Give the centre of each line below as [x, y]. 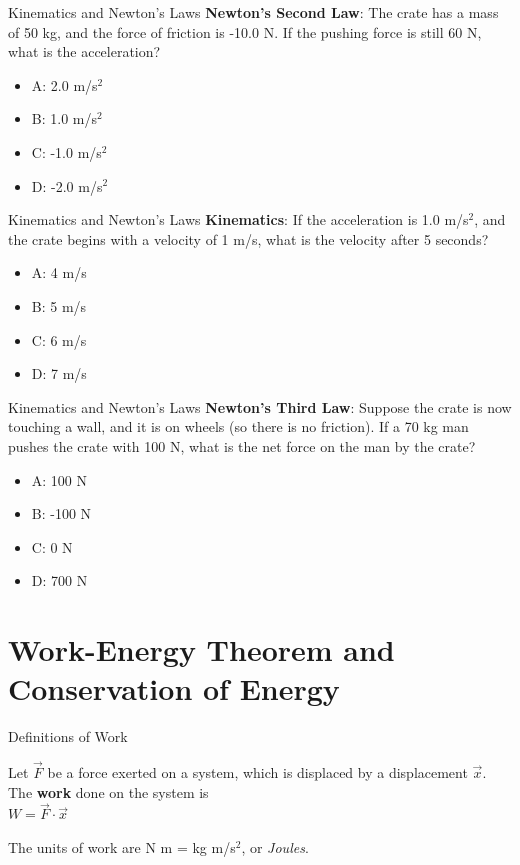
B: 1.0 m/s [64, 118]
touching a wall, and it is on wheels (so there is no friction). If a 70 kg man [238, 426]
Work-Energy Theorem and [201, 649]
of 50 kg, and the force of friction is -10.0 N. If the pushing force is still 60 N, [245, 31]
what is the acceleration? [84, 51]
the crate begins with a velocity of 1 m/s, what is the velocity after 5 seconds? [248, 238]
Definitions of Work [68, 736]
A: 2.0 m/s [64, 84]
